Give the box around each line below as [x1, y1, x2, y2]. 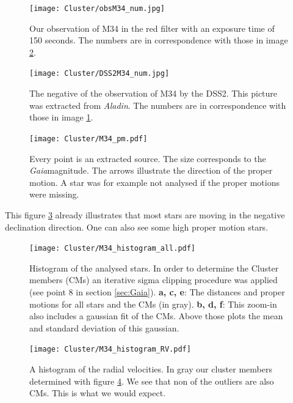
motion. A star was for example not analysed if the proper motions [29, 176, 280, 188]
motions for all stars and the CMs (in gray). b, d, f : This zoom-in [29, 297, 277, 310]
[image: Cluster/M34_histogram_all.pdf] [29, 244, 196, 253]
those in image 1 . [29, 111, 93, 124]
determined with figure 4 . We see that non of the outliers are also [29, 374, 274, 387]
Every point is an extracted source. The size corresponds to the [29, 152, 266, 165]
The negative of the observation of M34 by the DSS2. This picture [29, 87, 278, 100]
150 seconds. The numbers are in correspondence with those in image [29, 34, 288, 46]
